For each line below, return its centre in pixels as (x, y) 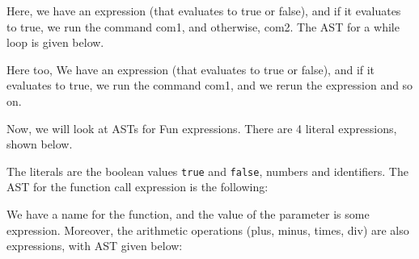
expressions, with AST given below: (95, 246)
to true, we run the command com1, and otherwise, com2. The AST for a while (203, 26)
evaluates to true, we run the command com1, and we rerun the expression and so (210, 85)
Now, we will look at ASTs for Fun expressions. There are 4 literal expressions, (202, 128)
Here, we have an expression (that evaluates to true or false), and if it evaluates (204, 10)
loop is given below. (55, 42)
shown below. (40, 144)
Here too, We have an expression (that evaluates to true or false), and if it (191, 69)
